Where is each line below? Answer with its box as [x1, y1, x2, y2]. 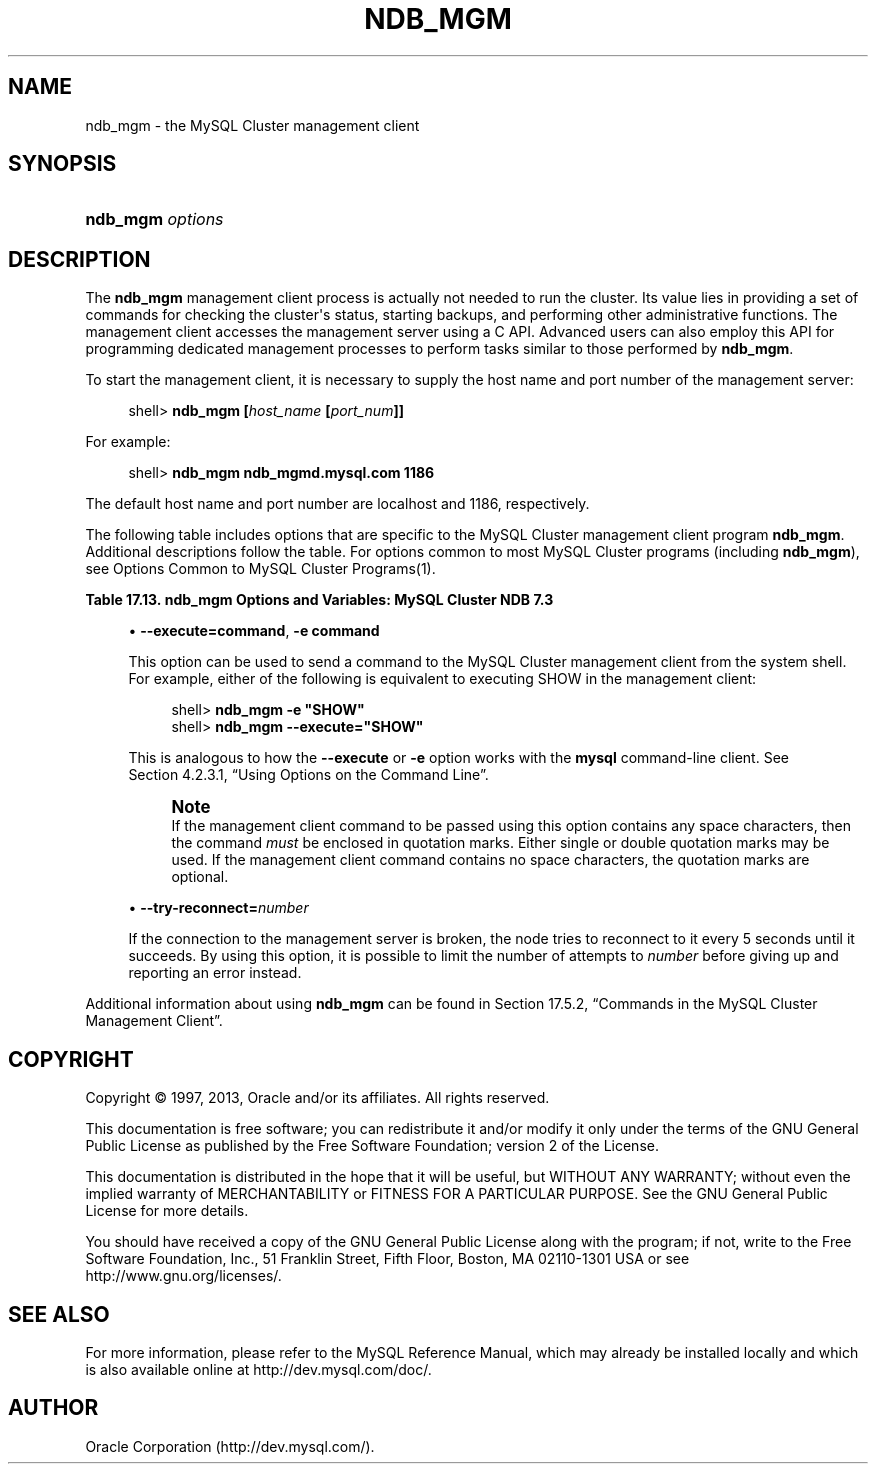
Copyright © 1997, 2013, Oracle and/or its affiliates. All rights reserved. [85, 1089, 550, 1107]
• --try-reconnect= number [128, 899, 309, 917]
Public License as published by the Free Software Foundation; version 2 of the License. [85, 1137, 659, 1155]
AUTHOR [8, 1395, 99, 1421]
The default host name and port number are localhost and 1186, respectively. [85, 495, 590, 513]
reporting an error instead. [128, 964, 302, 982]
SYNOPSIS [8, 151, 117, 177]
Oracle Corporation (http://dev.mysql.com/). [85, 1437, 375, 1455]
